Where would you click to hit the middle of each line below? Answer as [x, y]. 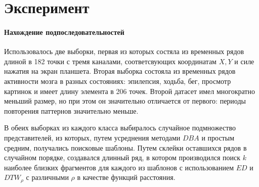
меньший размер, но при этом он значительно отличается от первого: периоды [125, 101]
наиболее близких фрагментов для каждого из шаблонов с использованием [119, 167]
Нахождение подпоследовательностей [64, 32]
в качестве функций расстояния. [126, 177]
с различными [47, 177]
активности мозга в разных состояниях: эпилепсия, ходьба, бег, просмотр [118, 81]
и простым [218, 137]
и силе [244, 61]
